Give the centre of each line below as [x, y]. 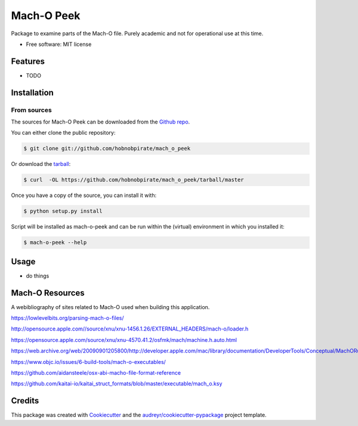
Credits [25, 401]
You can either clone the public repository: [63, 133]
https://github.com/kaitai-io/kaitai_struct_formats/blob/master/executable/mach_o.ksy [117, 384]
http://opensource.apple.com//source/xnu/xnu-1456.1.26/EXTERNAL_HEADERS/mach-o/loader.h [130, 329]
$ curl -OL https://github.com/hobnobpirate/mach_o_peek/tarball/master [134, 180]
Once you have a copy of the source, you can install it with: [84, 195]
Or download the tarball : [41, 164]
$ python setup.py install [63, 211]
